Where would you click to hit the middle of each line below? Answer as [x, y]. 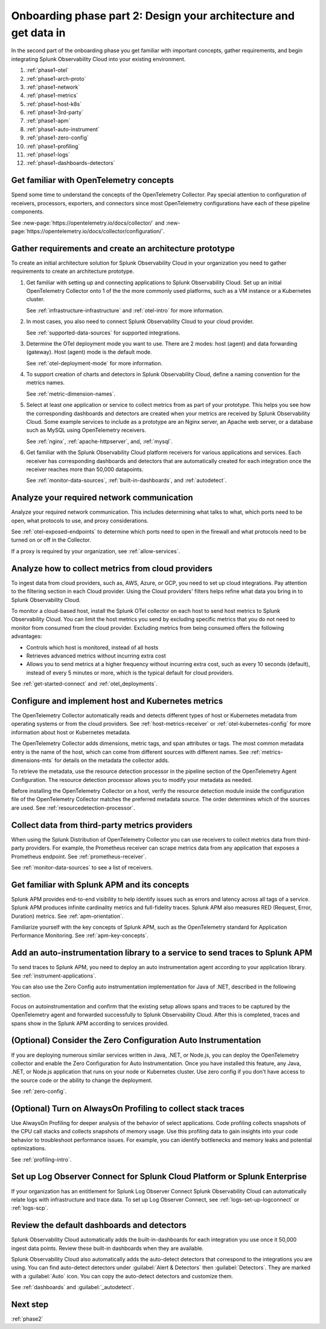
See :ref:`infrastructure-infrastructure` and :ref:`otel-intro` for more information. [125, 310]
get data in [38, 33]
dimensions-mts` [32, 760]
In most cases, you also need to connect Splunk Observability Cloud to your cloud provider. [140, 322]
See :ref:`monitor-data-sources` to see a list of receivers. [82, 867]
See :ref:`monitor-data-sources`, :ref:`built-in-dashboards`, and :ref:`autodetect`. [126, 481]
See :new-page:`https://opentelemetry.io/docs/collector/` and [88, 223]
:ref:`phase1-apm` [48, 121]
